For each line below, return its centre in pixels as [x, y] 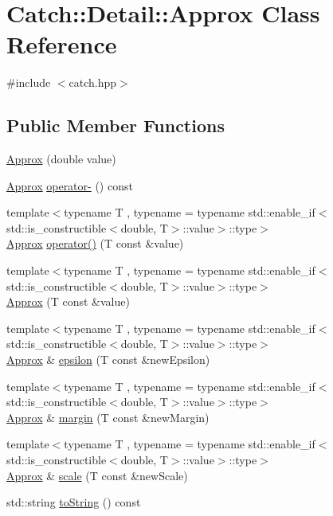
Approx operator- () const [70, 185]
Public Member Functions [116, 125]
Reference [62, 44]
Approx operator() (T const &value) [95, 243]
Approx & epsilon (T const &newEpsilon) [108, 360]
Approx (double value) [61, 159]
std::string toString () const [74, 502]
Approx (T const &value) [68, 301]
